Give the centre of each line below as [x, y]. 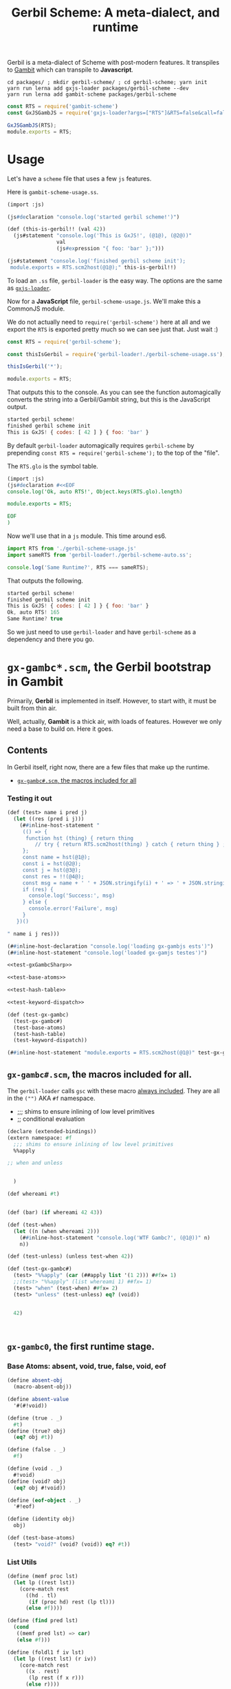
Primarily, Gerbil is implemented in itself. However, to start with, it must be [112, 701]
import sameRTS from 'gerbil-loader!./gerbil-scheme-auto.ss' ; [100, 555]
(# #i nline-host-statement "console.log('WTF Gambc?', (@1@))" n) [115, 1238]
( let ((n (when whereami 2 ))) [56, 1231]
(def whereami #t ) [33, 1194]
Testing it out [30, 798]
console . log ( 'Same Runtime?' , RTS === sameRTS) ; [78, 567]
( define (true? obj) [37, 1431]
